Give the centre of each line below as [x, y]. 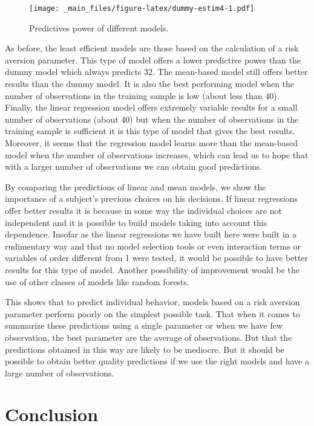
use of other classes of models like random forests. [97, 281]
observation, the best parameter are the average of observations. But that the [149, 337]
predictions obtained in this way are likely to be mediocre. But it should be [145, 349]
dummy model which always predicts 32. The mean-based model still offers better [156, 72]
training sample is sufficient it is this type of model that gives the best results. [150, 131]
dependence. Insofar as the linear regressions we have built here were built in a [151, 234]
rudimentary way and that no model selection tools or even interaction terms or [153, 246]
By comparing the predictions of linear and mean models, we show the [136, 186]
